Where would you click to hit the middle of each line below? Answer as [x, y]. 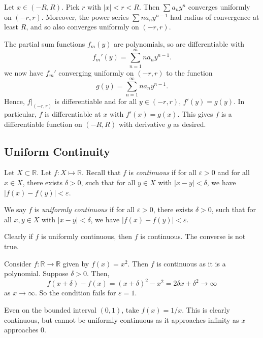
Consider [18, 263]
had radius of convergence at [215, 16]
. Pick [71, 7]
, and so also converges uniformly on [83, 27]
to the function [189, 72]
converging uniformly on [96, 72]
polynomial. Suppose [36, 273]
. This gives [195, 114]
